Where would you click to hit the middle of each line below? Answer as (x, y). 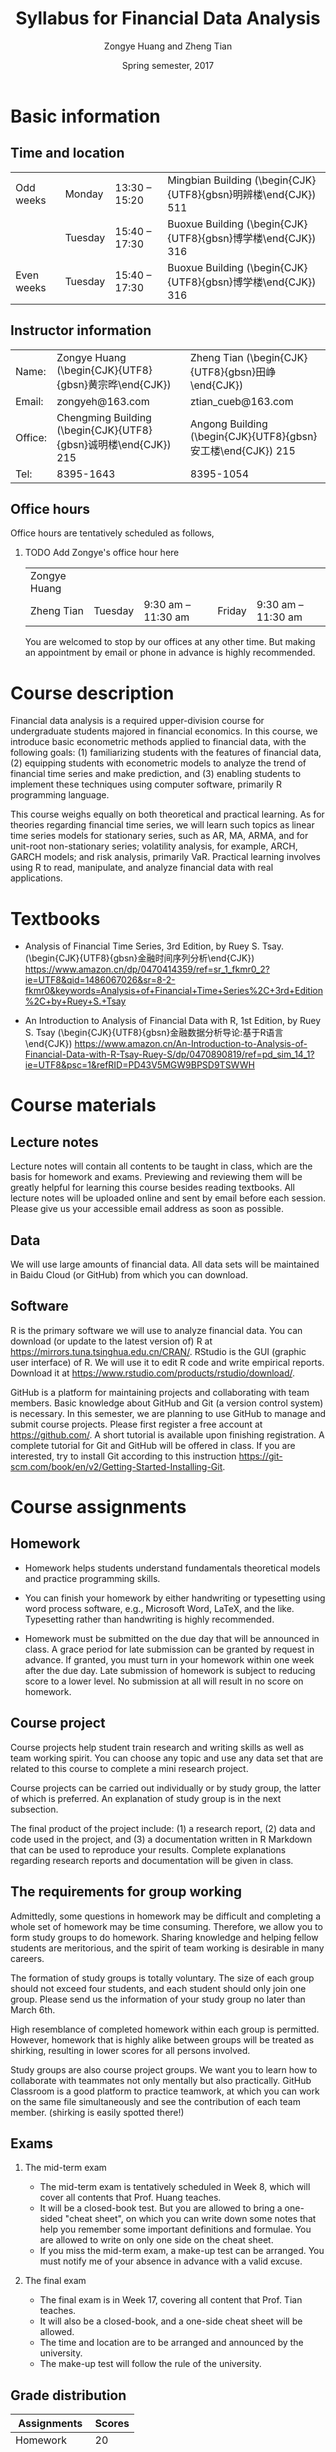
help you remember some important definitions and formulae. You (175, 2229)
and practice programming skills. (92, 1578)
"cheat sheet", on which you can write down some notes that (190, 2219)
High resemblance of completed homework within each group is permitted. (165, 2029)
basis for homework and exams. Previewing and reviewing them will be (156, 1177)
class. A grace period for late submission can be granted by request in (169, 1649)
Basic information (85, 116)
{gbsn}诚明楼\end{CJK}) (114, 444)
